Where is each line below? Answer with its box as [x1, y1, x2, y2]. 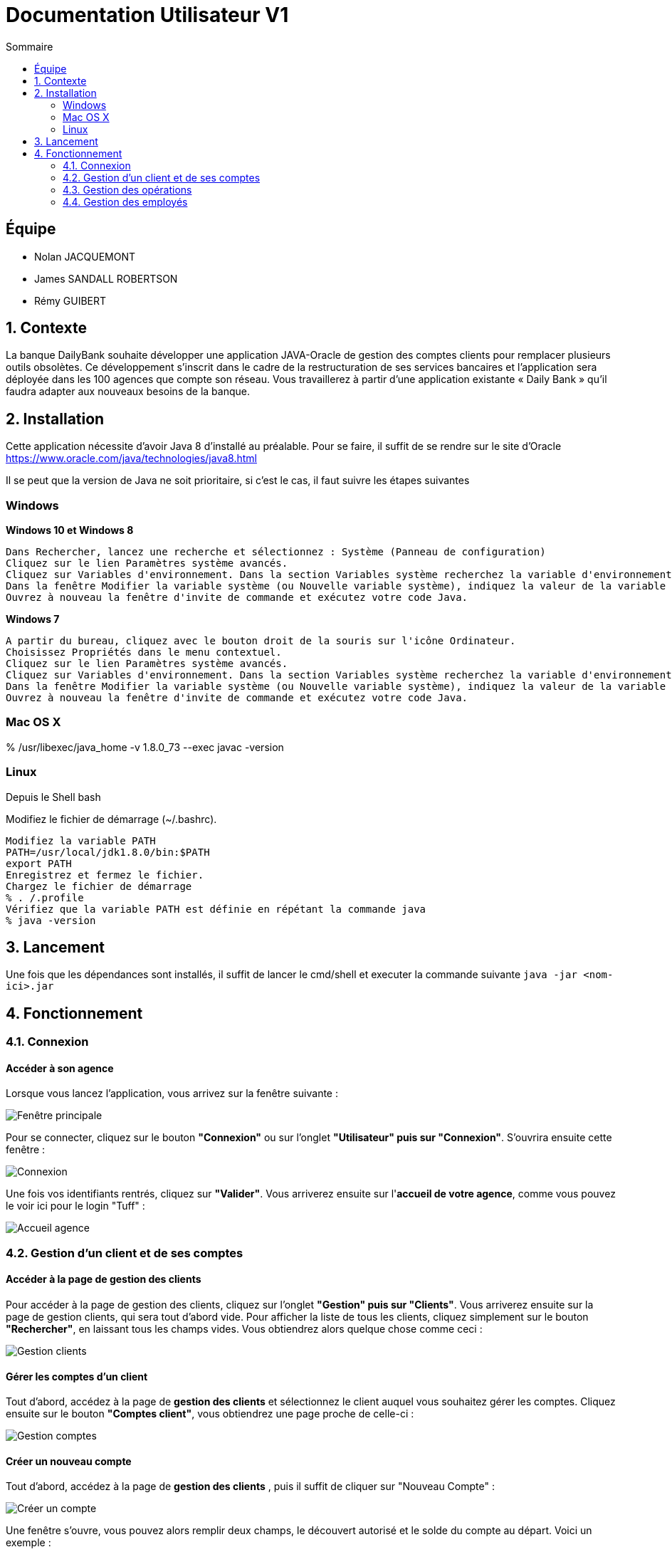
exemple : [6, 1536, 51, 1549]
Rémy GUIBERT [34, 294, 107, 307]
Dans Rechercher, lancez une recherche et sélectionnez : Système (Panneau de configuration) [6, 546, 546, 558]
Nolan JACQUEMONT [34, 250, 136, 263]
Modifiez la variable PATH [6, 834, 156, 846]
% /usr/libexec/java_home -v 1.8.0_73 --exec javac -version [6, 740, 284, 753]
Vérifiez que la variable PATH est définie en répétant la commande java [6, 903, 426, 915]
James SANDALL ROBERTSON [34, 272, 178, 285]
